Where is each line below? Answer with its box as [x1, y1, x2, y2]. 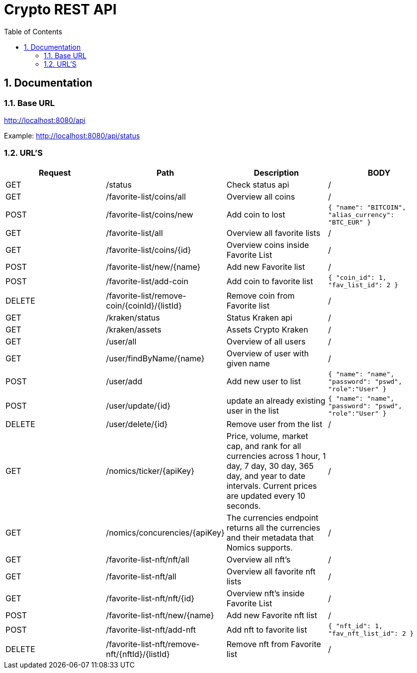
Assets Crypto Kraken [226, 324, 308, 335]
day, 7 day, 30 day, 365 [226, 460, 314, 471]
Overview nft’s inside [226, 588, 305, 598]
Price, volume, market [226, 431, 308, 441]
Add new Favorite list [226, 261, 305, 272]
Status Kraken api [226, 312, 293, 323]
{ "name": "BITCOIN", [328, 203, 406, 211]
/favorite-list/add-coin [106, 276, 188, 286]
